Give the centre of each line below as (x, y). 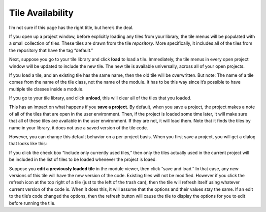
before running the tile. (32, 203)
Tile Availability (41, 13)
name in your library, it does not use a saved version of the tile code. (79, 127)
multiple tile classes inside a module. (46, 89)
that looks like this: (28, 144)
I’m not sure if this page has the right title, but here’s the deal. (71, 28)
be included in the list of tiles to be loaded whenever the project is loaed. (83, 159)
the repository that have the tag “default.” (51, 50)
